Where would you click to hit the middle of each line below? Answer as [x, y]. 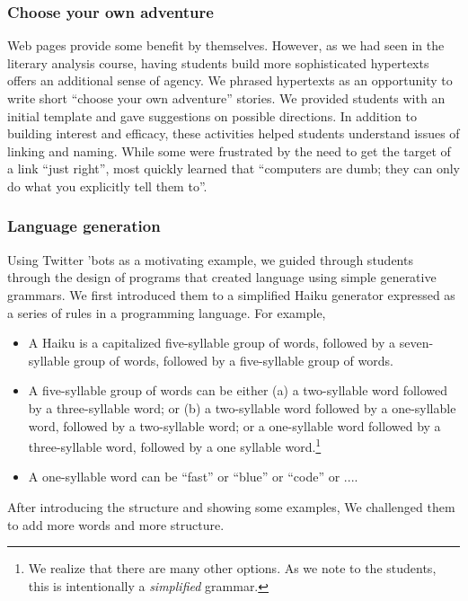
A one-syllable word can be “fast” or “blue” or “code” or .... [193, 477]
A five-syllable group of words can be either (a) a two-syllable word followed [238, 390]
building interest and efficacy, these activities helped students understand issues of [234, 133]
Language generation [84, 226]
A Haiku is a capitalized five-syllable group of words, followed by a [212, 343]
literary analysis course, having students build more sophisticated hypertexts [218, 62]
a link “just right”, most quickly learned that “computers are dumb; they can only [234, 168]
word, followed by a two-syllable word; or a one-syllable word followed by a [234, 425]
